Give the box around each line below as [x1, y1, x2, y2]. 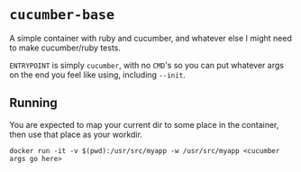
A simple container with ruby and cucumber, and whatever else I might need [9, 32, 293, 43]
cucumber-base [9, 6, 115, 23]
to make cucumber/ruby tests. [9, 42, 122, 53]
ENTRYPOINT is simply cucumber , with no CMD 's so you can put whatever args [9, 59, 284, 70]
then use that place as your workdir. [9, 129, 142, 140]
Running [9, 95, 59, 111]
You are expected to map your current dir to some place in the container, [9, 119, 279, 130]
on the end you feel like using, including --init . [9, 69, 187, 80]
